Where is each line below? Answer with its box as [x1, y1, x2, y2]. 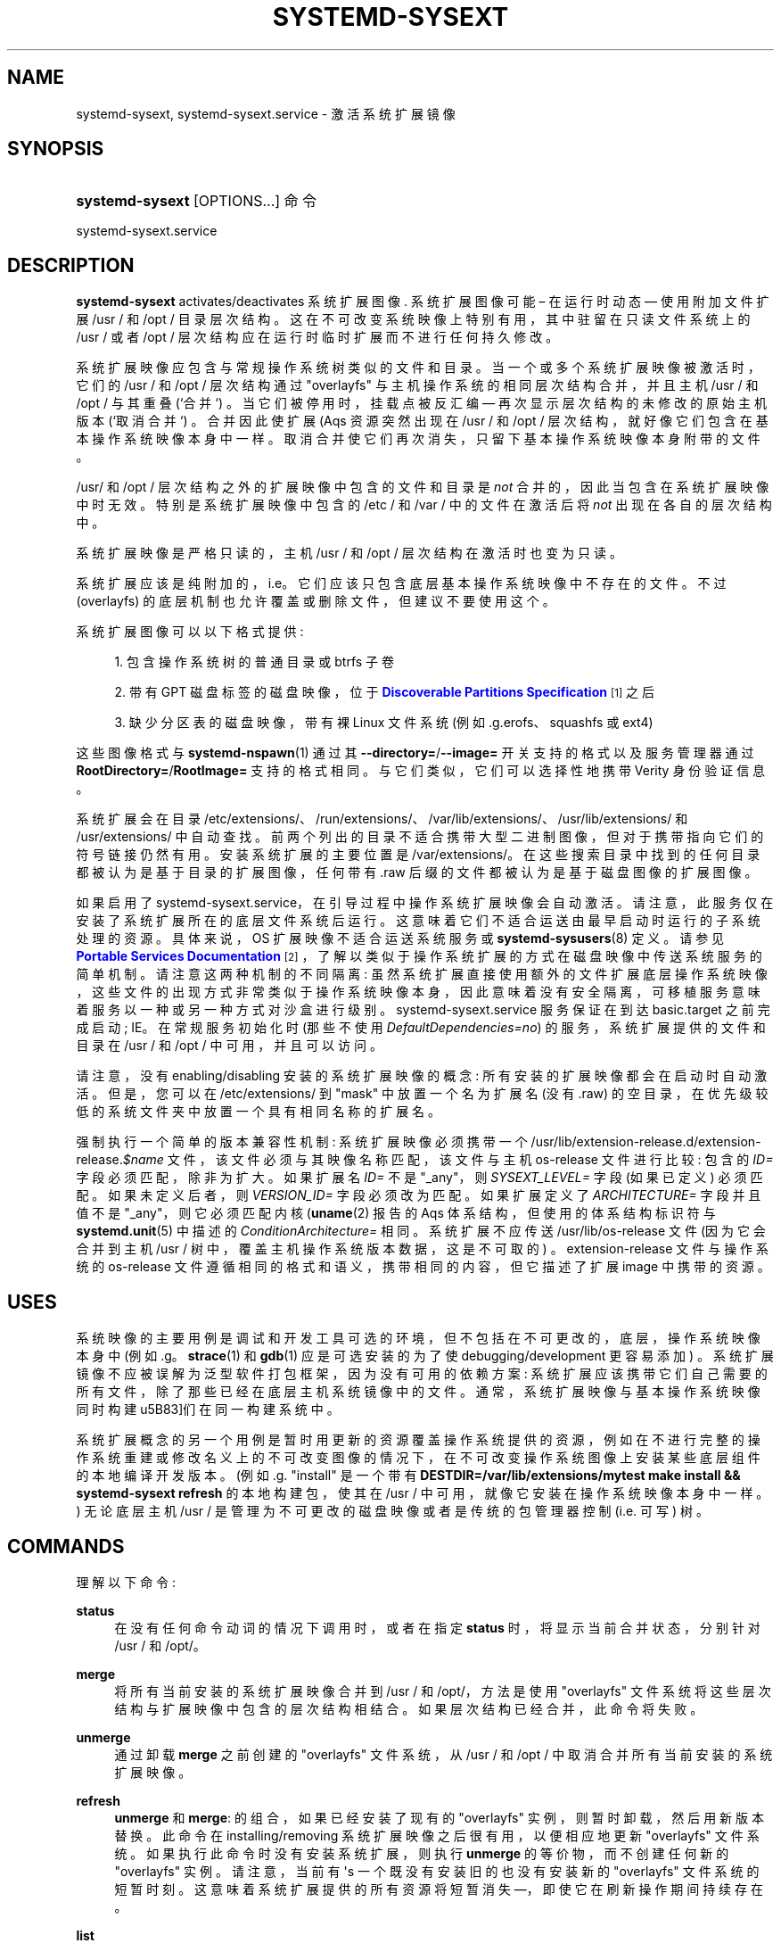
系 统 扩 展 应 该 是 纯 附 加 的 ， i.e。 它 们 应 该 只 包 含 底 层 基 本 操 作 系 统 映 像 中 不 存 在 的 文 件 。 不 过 [76, 575, 727, 591]
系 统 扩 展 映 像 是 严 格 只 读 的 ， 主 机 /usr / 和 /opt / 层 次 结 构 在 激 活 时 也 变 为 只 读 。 [76, 545, 622, 561]
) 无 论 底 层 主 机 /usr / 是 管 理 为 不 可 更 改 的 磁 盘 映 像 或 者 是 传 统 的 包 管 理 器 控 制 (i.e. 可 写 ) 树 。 [76, 1503, 709, 1519]
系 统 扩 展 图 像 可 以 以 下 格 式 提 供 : [76, 624, 304, 640]
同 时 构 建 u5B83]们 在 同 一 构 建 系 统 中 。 [76, 1401, 340, 1418]
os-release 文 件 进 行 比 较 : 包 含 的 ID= [535, 1152, 774, 1168]
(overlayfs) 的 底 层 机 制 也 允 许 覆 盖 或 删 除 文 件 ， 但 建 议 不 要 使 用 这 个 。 [76, 593, 555, 609]
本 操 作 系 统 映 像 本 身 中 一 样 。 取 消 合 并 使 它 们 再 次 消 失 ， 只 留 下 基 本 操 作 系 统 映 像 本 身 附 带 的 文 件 [76, 431, 760, 447]
